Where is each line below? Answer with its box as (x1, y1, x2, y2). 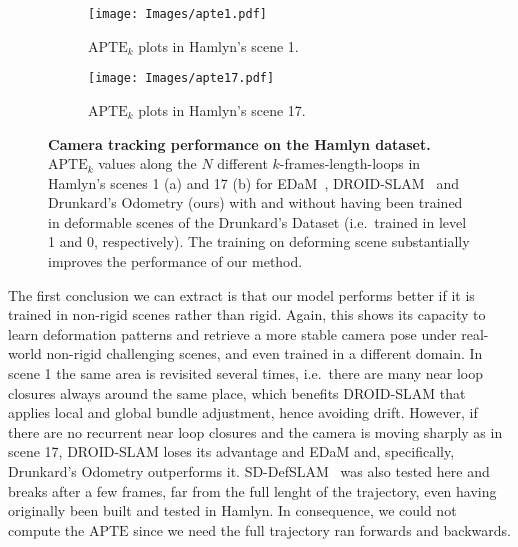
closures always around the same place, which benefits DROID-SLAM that (8, 382, 466, 403)
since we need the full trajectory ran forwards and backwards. (133, 519, 511, 540)
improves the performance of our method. (48, 251, 303, 272)
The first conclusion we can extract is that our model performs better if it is (8, 284, 475, 305)
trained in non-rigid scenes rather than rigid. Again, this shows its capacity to (8, 304, 486, 325)
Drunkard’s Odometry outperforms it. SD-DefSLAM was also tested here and (8, 461, 490, 481)
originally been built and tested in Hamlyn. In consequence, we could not (8, 500, 457, 521)
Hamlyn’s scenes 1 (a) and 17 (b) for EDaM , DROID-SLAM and (48, 172, 459, 193)
